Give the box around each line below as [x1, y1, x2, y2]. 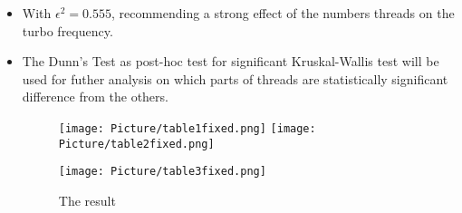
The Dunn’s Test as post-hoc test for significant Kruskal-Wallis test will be [22, 52, 439, 71]
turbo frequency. [22, 21, 113, 40]
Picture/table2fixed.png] [58, 137, 215, 150]
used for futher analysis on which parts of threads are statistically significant [22, 69, 448, 88]
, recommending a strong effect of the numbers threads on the [111, 4, 455, 22]
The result [58, 190, 116, 209]
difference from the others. [22, 87, 168, 106]
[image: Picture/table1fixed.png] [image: [58, 121, 316, 135]
